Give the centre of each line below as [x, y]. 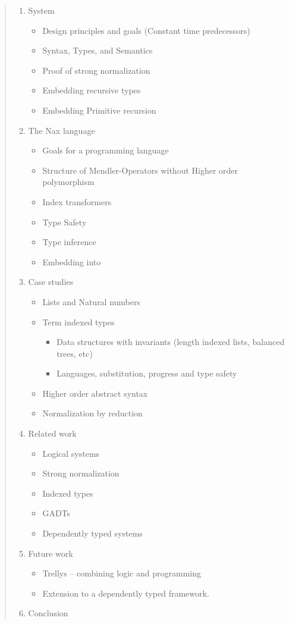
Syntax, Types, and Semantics [98, 50]
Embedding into [72, 261]
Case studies [51, 282]
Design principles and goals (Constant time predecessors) [146, 30]
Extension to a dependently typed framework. [126, 593]
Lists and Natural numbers [92, 301]
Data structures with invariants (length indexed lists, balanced [171, 342]
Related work [52, 433]
